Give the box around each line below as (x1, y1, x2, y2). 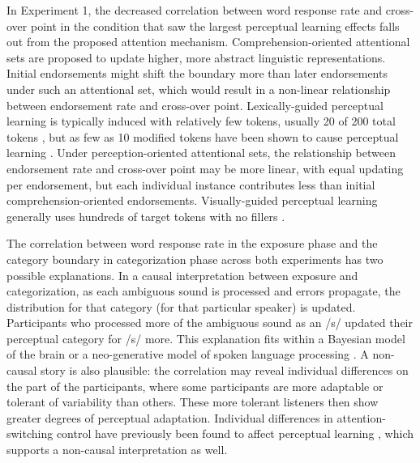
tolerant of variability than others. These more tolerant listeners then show (6, 393, 379, 410)
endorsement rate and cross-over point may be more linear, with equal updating (6, 159, 404, 176)
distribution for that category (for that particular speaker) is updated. (6, 298, 356, 315)
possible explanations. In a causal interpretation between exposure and (6, 266, 358, 283)
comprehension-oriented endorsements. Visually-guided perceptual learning (6, 192, 378, 209)
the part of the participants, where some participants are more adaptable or (6, 377, 384, 394)
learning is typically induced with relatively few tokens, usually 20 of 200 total (6, 113, 396, 130)
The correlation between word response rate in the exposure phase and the (6, 235, 378, 252)
